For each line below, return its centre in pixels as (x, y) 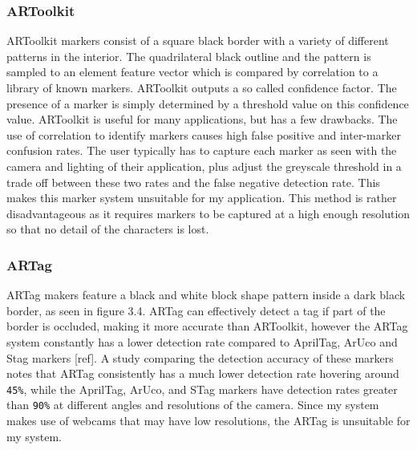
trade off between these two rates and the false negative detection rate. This (193, 182)
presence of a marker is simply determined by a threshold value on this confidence (208, 103)
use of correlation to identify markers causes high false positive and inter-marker (204, 134)
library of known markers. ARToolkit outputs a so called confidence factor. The (202, 87)
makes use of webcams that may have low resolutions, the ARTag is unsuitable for (208, 421)
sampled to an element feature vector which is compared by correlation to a (192, 72)
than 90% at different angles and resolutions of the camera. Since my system (193, 405)
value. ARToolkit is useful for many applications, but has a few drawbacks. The (202, 119)
